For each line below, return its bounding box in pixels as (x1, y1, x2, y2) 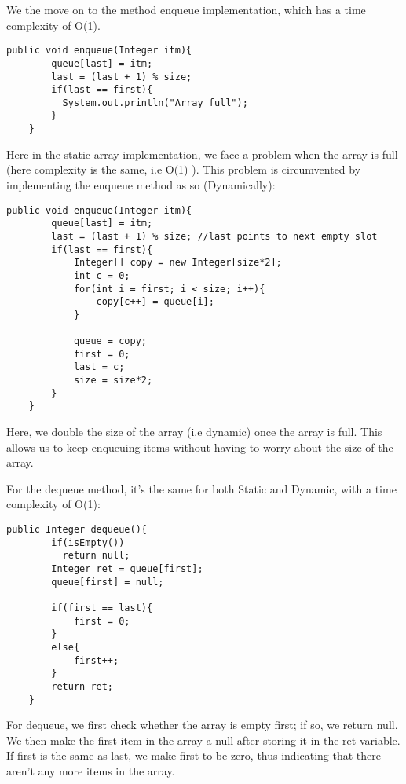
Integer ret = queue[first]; (51, 563, 203, 574)
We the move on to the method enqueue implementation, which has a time (6, 2, 366, 17)
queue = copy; (73, 335, 147, 347)
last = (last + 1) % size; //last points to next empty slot (51, 230, 378, 242)
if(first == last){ (51, 602, 153, 614)
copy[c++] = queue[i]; (96, 296, 214, 308)
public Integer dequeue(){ (6, 524, 147, 536)
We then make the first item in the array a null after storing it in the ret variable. (6, 731, 401, 748)
